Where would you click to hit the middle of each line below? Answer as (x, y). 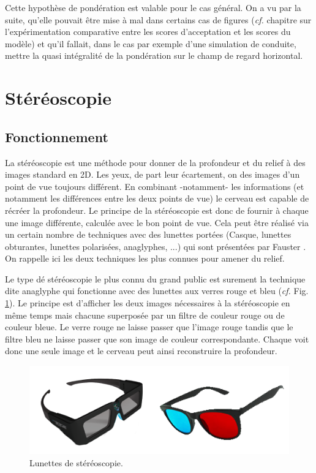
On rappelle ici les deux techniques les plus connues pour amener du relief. (145, 258)
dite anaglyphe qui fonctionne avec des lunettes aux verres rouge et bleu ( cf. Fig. (157, 291)
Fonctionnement (57, 136)
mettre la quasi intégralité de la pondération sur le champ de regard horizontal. (154, 55)
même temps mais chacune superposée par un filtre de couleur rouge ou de (145, 315)
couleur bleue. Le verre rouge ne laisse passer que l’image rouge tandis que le (149, 327)
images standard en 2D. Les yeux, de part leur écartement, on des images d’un (152, 174)
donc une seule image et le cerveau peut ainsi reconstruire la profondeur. (141, 351)
